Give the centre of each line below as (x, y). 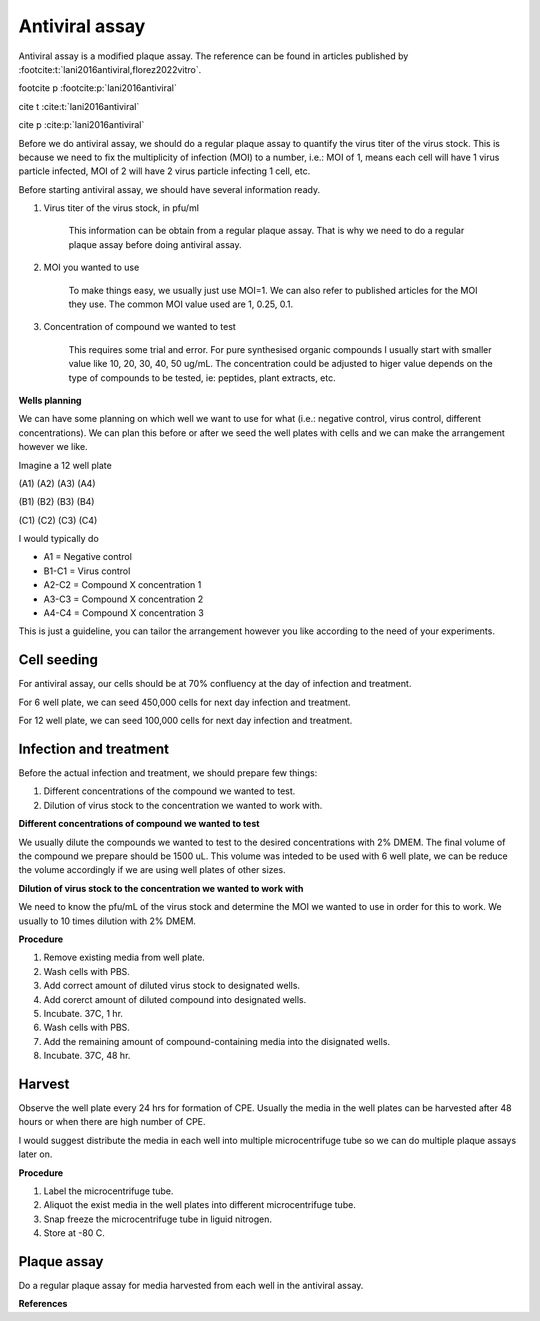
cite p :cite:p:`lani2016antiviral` (81, 125)
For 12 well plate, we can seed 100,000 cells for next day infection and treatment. (185, 721)
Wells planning (50, 400)
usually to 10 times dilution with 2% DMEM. (107, 921)
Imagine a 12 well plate (65, 465)
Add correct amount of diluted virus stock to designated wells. (171, 986)
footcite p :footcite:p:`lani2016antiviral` (97, 88)
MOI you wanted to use (91, 267)
